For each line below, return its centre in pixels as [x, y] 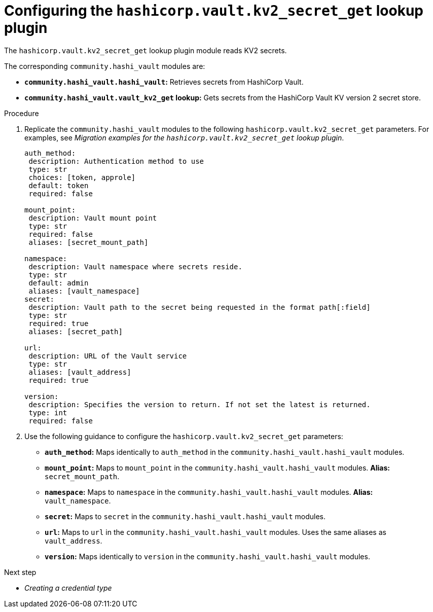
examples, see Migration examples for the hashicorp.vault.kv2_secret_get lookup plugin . [184, 137]
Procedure [22, 113]
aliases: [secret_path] [76, 331]
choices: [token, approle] [82, 177]
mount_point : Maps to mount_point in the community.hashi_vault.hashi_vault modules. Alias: [217, 467]
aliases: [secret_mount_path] [88, 242]
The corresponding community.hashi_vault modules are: [105, 66]
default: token [59, 185]
